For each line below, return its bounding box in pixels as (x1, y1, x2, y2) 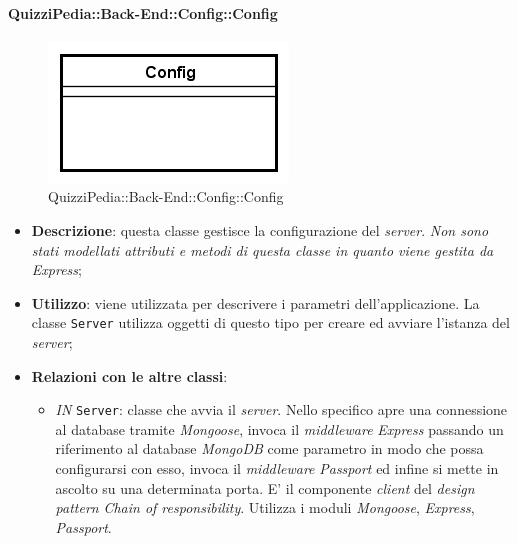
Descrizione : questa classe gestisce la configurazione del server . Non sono (31, 219, 489, 240)
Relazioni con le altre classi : (31, 365, 228, 386)
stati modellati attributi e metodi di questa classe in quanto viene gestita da (31, 239, 494, 260)
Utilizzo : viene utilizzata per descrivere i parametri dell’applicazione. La (31, 292, 480, 313)
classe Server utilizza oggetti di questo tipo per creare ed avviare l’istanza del (31, 312, 510, 333)
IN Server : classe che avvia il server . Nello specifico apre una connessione (55, 399, 508, 420)
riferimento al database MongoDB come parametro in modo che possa (55, 438, 484, 459)
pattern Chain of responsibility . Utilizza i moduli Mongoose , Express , (55, 497, 475, 518)
